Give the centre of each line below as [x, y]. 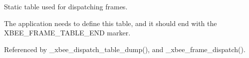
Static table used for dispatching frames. [66, 6]
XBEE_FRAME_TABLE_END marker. [67, 33]
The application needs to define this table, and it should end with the [111, 23]
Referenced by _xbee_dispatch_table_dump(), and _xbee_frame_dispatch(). [125, 49]
